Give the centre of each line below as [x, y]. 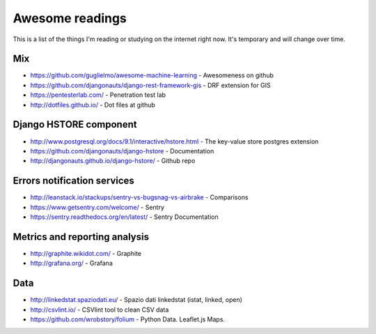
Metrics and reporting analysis [81, 237]
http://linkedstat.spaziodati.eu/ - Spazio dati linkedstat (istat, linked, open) [136, 300]
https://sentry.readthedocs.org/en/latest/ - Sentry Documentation [124, 217]
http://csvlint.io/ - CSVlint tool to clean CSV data [100, 310]
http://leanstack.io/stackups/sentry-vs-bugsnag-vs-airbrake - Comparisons [139, 197]
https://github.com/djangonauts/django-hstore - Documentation [122, 151]
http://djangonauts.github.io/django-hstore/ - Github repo [113, 161]
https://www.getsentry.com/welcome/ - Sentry [97, 207]
